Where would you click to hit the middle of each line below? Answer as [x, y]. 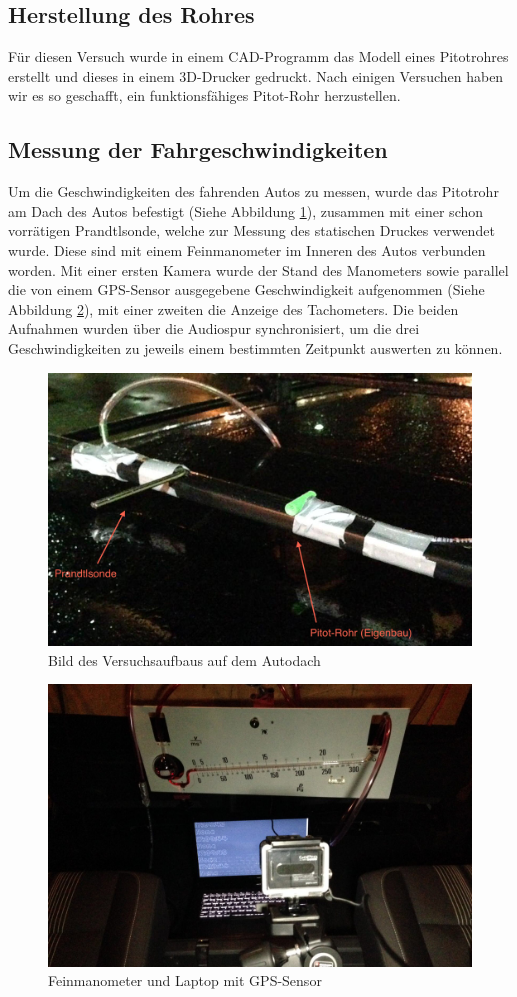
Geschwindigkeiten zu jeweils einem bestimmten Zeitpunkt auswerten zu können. [255, 347]
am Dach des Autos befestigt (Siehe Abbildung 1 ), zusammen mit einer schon [246, 210]
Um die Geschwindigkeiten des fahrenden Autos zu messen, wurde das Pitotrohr [253, 191]
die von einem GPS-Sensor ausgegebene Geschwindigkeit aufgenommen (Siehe [246, 289]
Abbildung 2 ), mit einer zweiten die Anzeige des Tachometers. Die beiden [233, 308]
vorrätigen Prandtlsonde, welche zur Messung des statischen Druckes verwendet [251, 230]
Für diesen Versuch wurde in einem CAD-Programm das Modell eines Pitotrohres [258, 56]
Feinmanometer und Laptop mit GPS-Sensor [185, 980]
